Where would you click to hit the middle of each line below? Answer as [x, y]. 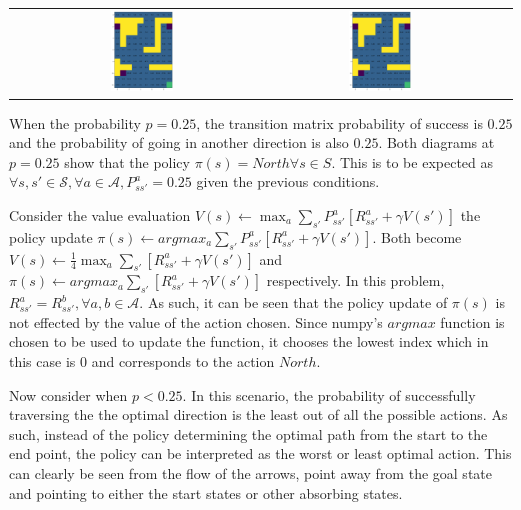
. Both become [417, 236]
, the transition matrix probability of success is [339, 122]
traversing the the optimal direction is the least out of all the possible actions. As [258, 414]
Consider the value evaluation [100, 215]
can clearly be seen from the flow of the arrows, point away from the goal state [250, 472]
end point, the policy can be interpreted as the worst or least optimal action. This [260, 453]
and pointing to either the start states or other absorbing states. [206, 492]
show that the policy [127, 161]
